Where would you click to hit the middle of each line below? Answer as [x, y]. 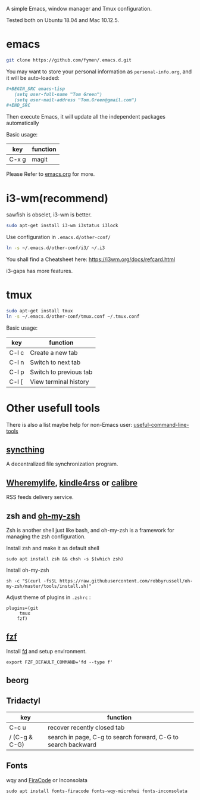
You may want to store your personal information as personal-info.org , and [99, 72]
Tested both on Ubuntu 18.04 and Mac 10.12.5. [62, 20]
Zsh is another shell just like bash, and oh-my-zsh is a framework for [90, 531]
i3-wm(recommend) [57, 198]
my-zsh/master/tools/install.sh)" [49, 587]
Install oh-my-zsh [28, 570]
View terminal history [60, 382]
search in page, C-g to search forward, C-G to [113, 737]
